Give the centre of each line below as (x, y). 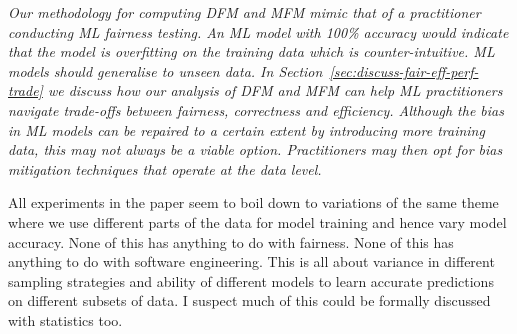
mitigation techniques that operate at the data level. (165, 168)
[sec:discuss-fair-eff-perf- (404, 70)
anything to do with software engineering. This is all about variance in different (251, 261)
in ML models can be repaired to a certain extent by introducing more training (246, 129)
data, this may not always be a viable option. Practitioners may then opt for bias (255, 149)
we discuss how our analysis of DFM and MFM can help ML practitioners (275, 90)
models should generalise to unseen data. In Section (165, 70)
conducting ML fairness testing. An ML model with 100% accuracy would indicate (258, 31)
